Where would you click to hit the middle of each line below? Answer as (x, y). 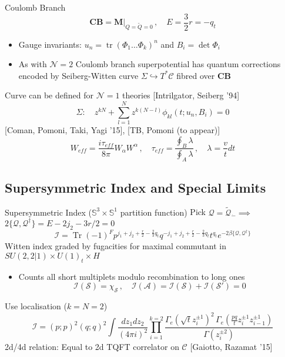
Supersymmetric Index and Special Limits (135, 187)
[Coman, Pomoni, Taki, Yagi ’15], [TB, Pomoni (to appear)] (113, 130)
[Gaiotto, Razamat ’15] (231, 346)
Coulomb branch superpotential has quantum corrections (178, 64)
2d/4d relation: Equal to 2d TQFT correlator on (92, 346)
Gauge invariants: (50, 44)
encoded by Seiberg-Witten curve (78, 75)
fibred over (196, 75)
